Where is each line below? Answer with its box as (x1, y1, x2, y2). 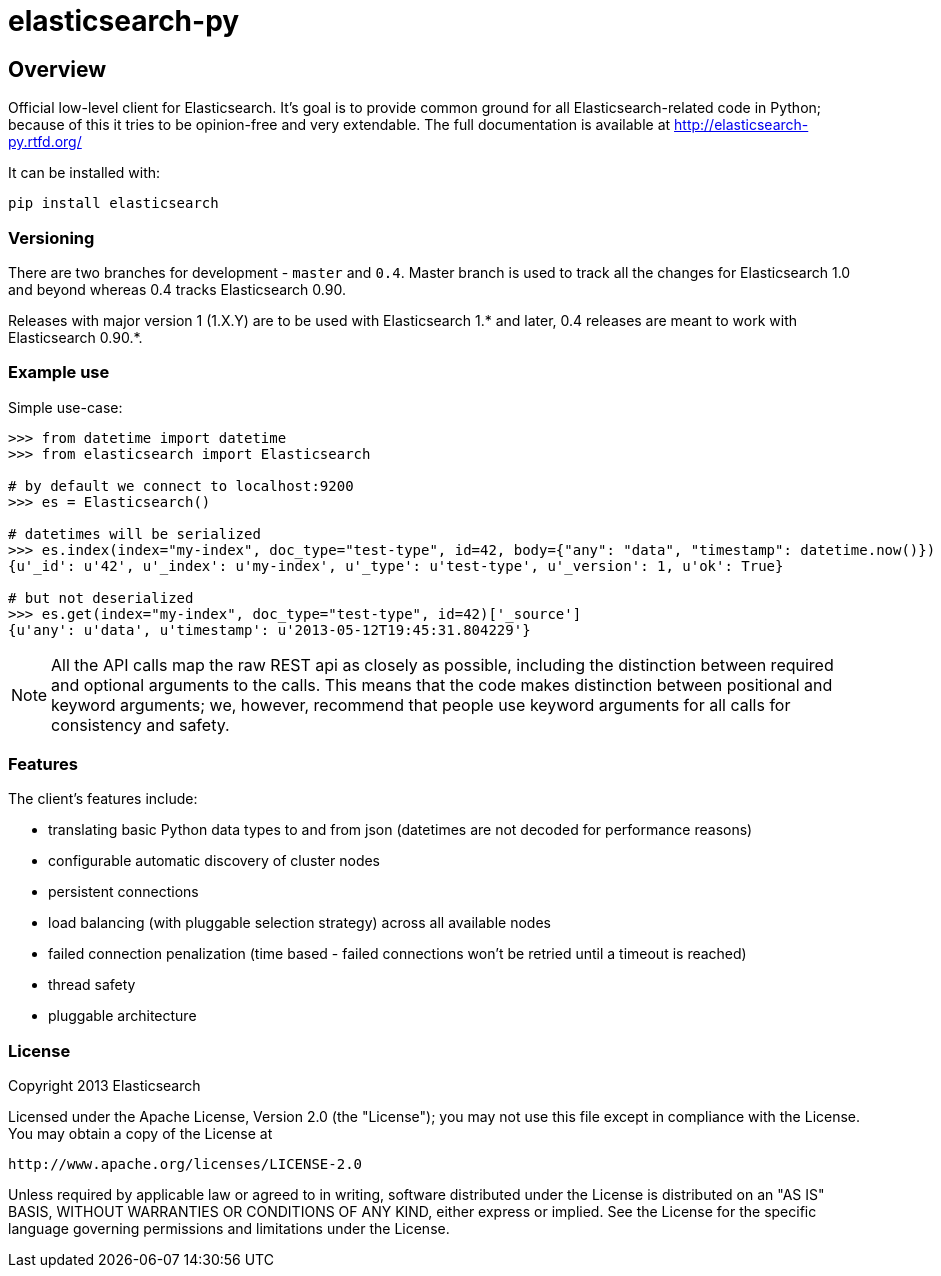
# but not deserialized (8, 589, 194, 606)
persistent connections (48, 883, 199, 901)
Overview (8, 56, 107, 82)
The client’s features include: (8, 790, 198, 808)
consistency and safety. (51, 714, 230, 735)
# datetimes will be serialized (8, 525, 261, 542)
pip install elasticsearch (8, 195, 219, 212)
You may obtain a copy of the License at (8, 1125, 273, 1143)
